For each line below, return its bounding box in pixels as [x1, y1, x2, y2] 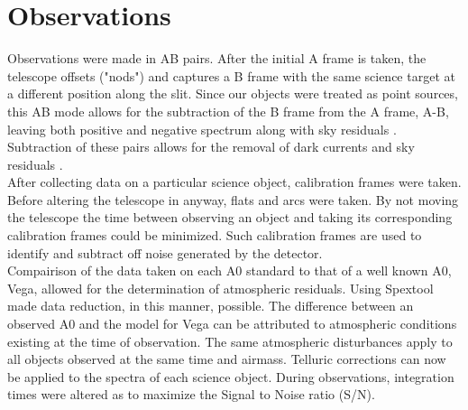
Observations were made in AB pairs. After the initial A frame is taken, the [7, 49, 427, 68]
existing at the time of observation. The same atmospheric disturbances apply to [7, 331, 453, 350]
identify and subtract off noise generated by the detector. [7, 243, 323, 262]
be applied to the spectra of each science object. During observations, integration [7, 367, 454, 386]
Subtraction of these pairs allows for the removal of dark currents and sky [7, 137, 415, 156]
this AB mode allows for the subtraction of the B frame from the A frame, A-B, [7, 101, 449, 120]
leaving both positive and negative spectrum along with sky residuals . [7, 119, 397, 138]
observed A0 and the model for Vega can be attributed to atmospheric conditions [7, 314, 457, 333]
